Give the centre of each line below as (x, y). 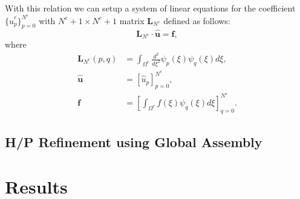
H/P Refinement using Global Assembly (134, 142)
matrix (132, 20)
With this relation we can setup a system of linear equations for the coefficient (150, 8)
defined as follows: (197, 20)
